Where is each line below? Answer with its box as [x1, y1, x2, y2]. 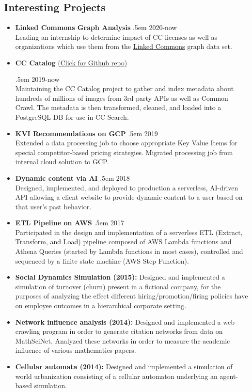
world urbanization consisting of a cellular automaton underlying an [15, 371, 218, 381]
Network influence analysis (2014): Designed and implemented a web [15, 316, 235, 327]
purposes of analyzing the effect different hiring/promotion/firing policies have [15, 291, 248, 301]
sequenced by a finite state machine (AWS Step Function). [15, 255, 189, 266]
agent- [220, 371, 238, 381]
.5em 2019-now [15, 74, 60, 84]
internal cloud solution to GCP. [15, 157, 109, 167]
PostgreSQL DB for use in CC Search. [15, 111, 129, 122]
